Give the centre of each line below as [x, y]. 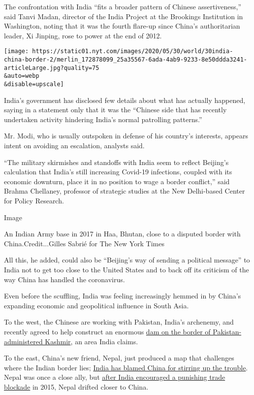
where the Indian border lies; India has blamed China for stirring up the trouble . [126, 367]
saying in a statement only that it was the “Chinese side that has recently [115, 110]
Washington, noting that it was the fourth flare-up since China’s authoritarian [122, 26]
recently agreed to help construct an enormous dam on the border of [107, 331]
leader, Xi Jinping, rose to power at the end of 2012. [83, 35]
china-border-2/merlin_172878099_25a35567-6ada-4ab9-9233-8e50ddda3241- [126, 60]
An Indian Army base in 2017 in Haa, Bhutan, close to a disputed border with [122, 234]
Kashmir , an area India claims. [92, 341]
